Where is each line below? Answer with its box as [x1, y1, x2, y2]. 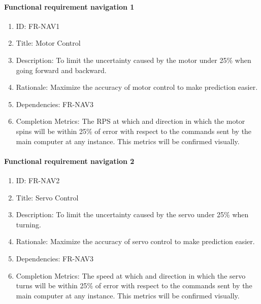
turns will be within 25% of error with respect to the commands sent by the [16, 280, 252, 291]
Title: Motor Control [16, 38, 81, 48]
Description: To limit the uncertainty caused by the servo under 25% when [16, 209, 249, 220]
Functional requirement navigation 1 [4, 1, 135, 12]
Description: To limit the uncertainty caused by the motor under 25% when [16, 54, 251, 65]
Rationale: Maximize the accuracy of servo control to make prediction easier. [16, 236, 255, 247]
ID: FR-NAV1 [16, 20, 60, 31]
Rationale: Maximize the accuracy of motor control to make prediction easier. [16, 82, 258, 92]
